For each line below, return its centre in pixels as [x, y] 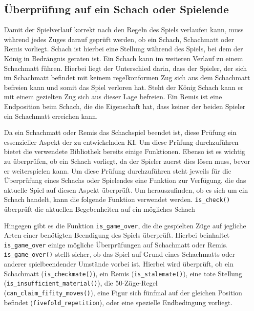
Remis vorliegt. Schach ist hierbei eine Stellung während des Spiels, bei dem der [124, 49]
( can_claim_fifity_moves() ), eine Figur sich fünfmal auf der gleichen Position [123, 293]
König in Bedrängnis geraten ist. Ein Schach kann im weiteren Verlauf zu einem [124, 58]
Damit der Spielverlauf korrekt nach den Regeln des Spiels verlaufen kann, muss [124, 30]
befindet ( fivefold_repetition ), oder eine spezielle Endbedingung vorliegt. [118, 302]
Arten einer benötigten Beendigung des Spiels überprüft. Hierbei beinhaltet [117, 235]
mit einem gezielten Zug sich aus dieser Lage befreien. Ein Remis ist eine [113, 97]
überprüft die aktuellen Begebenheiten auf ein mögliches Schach [100, 209]
